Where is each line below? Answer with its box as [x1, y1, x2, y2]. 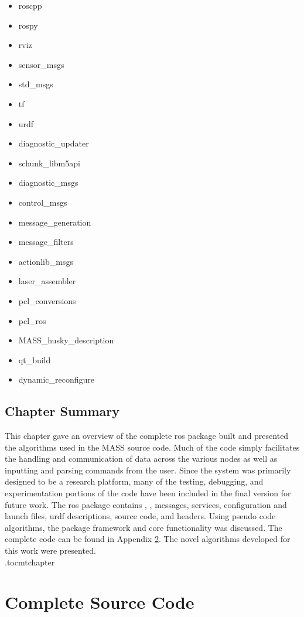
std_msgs [18, 78, 53, 90]
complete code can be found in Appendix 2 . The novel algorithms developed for [5, 533, 291, 545]
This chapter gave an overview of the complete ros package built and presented [5, 429, 289, 442]
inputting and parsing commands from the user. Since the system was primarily [5, 463, 291, 476]
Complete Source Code [5, 590, 194, 614]
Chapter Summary [5, 402, 119, 420]
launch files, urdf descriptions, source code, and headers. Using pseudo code [5, 510, 276, 522]
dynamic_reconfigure [18, 373, 95, 386]
